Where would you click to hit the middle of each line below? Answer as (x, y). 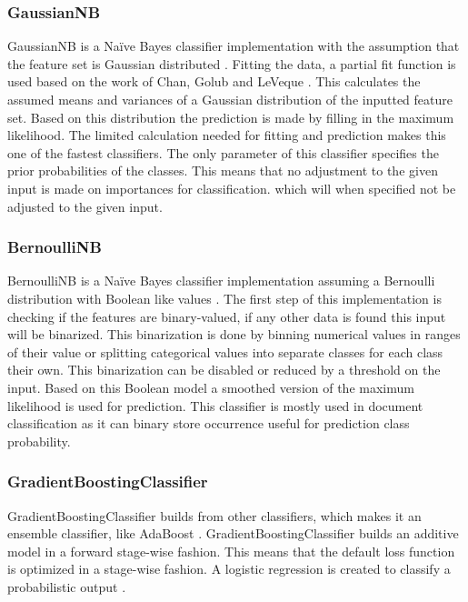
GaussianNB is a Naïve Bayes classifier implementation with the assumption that (234, 46)
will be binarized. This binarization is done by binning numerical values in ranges (234, 334)
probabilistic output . (67, 586)
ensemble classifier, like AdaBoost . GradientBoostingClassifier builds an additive (233, 533)
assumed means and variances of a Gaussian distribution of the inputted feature (230, 99)
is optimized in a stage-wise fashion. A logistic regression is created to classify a (229, 569)
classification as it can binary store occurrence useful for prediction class (209, 423)
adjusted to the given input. (85, 206)
